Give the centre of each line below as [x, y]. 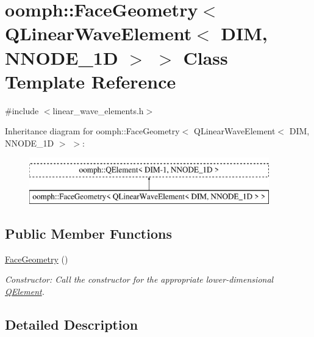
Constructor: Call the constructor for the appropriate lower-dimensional [139, 279]
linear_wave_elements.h [98, 110]
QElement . [25, 292]
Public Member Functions [88, 234]
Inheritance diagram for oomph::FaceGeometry [92, 131]
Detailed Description [72, 324]
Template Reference [91, 81]
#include [22, 110]
